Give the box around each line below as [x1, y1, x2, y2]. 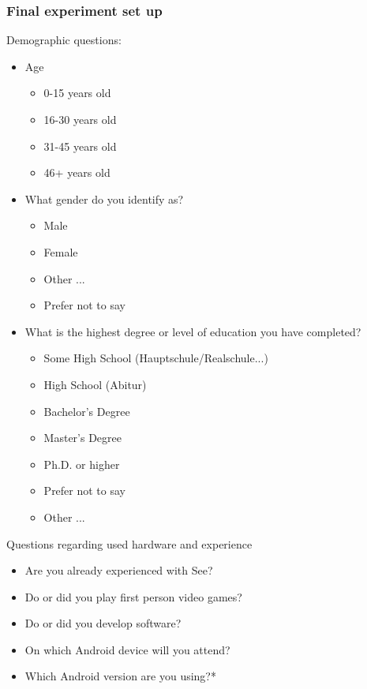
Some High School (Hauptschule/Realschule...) [43, 350, 268, 366]
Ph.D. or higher [43, 455, 120, 472]
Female [43, 243, 78, 260]
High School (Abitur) [43, 376, 147, 392]
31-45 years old [43, 137, 117, 154]
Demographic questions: [6, 32, 122, 48]
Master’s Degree [43, 429, 122, 446]
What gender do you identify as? [24, 190, 184, 207]
